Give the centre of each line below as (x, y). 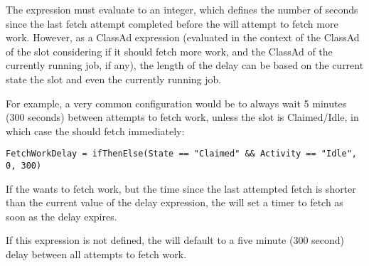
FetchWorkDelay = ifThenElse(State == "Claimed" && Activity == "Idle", (181, 154)
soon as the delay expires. (61, 216)
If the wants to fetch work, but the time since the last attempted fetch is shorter (181, 188)
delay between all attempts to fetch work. (96, 254)
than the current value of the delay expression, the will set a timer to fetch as (175, 202)
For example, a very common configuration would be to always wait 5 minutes (176, 103)
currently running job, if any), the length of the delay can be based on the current (185, 65)
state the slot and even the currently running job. (114, 79)
